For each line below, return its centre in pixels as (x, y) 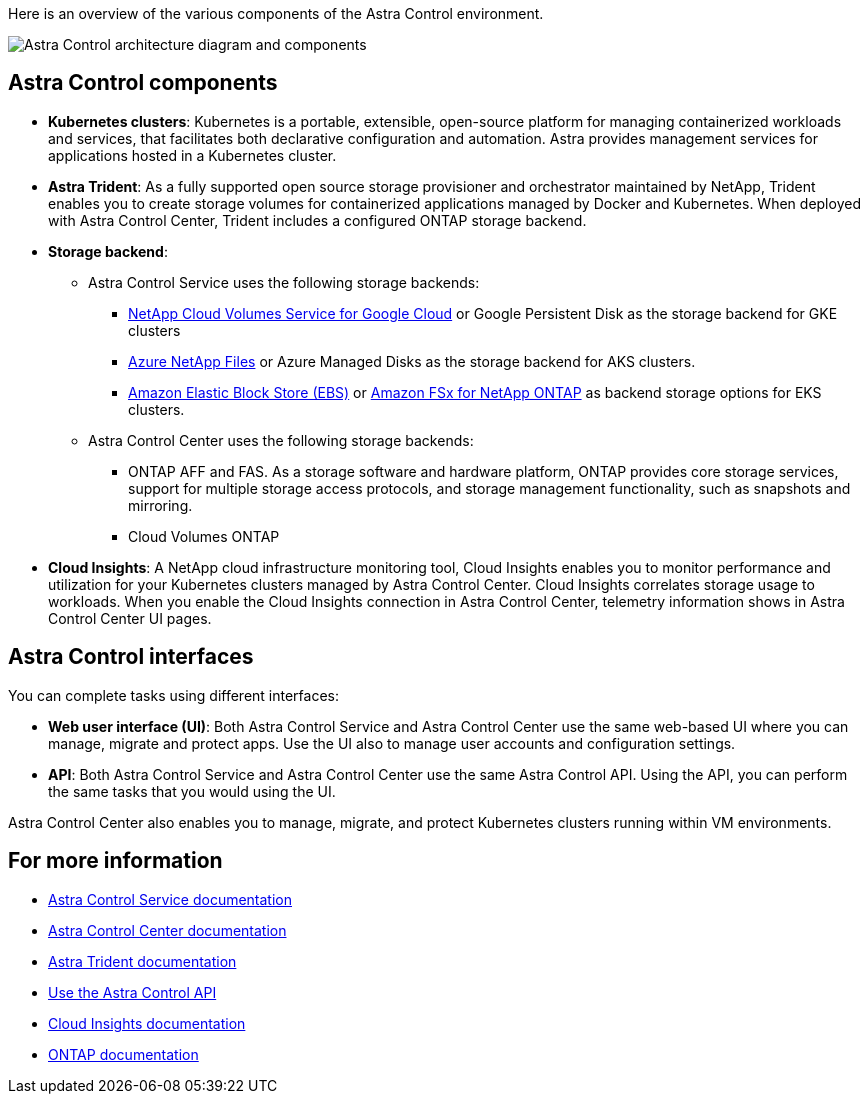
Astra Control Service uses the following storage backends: (284, 282)
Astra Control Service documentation (170, 899)
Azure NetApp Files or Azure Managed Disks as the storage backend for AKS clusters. (412, 361)
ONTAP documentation (123, 1054)
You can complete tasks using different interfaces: (174, 695)
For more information (115, 861)
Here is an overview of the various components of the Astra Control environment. (276, 13)
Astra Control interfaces (131, 657)
